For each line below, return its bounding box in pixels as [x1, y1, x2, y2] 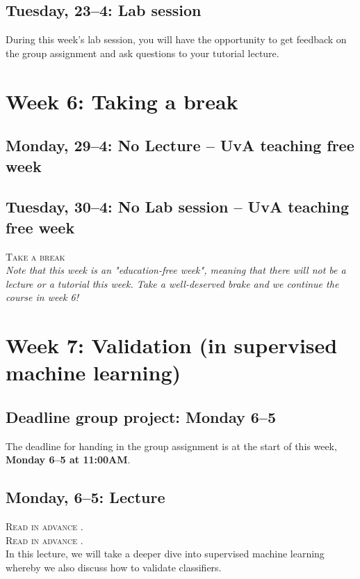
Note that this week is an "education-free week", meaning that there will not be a [6, 263, 346, 277]
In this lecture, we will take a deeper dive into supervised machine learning [6, 546, 325, 561]
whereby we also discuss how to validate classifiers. [6, 559, 222, 574]
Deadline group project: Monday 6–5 [6, 406, 277, 427]
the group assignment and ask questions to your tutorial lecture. [6, 45, 279, 60]
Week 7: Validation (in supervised [6, 331, 338, 360]
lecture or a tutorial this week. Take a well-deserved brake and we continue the [6, 276, 339, 291]
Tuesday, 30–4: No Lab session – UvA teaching [6, 196, 350, 217]
